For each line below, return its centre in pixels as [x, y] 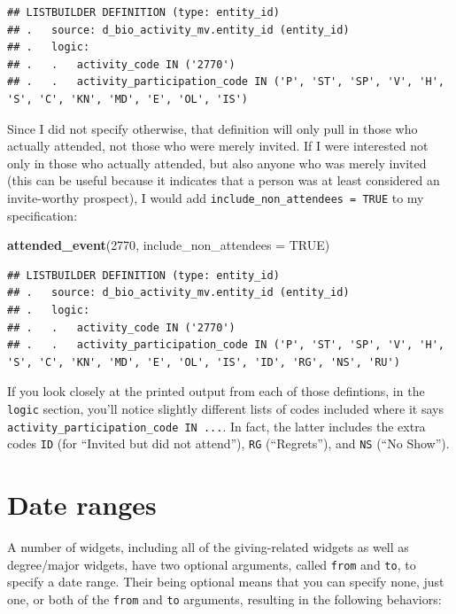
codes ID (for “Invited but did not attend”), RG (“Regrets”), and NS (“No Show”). [228, 443]
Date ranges [82, 505]
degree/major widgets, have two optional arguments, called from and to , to [212, 564]
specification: [43, 215]
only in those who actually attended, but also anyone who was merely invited [217, 163]
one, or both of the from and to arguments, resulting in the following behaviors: [224, 598]
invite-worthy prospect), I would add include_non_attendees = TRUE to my [216, 197]
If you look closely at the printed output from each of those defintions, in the [216, 391]
